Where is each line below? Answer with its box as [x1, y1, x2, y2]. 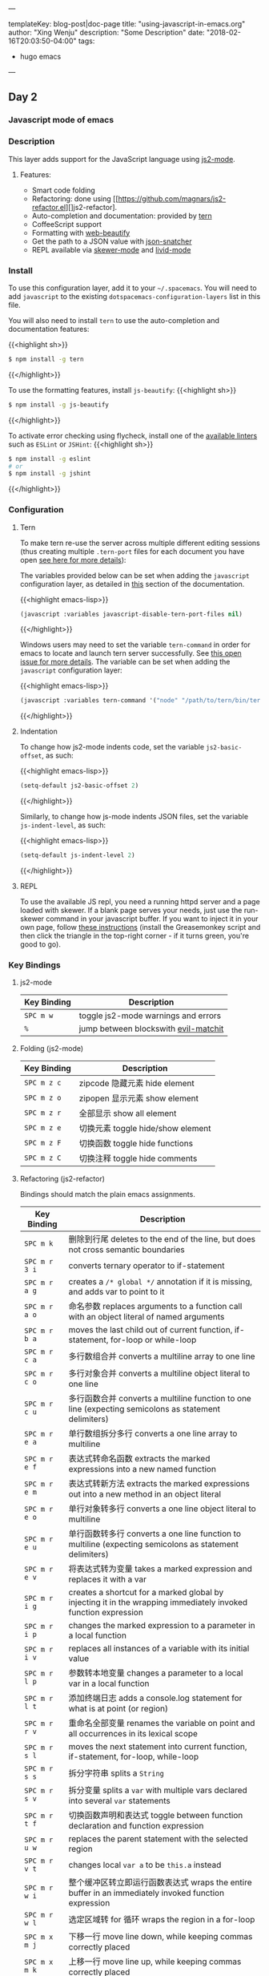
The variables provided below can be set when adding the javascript [19, 570, 250, 580]
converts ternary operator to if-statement [68, 1260, 226, 1271]
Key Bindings [8, 960, 62, 970]
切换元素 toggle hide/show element [78, 1123, 211, 1134]
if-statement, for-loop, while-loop [68, 1752, 199, 1763]
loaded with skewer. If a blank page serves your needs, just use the [19, 906, 243, 915]
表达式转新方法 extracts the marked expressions [68, 1478, 251, 1489]
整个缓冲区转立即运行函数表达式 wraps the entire [68, 1877, 252, 1888]
